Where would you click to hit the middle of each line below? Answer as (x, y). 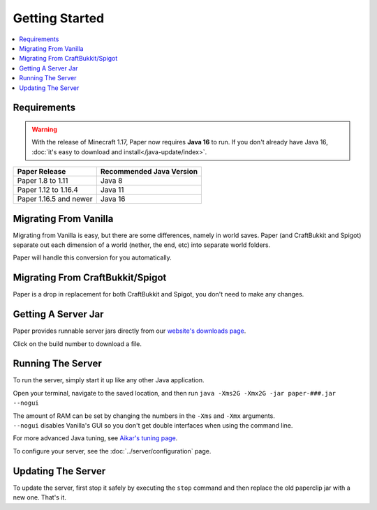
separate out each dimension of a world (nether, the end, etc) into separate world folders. (142, 245)
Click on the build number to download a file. (77, 344)
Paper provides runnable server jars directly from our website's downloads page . (130, 331)
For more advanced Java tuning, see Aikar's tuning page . (95, 438)
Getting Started (59, 18)
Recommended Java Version (149, 172)
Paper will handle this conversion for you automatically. (93, 257)
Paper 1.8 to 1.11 (43, 181)
